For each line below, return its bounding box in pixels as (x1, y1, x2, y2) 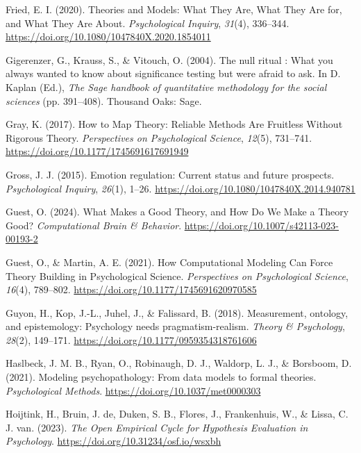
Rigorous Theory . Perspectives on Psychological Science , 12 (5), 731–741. (6, 130, 312, 145)
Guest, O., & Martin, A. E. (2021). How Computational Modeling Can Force (6, 254, 333, 269)
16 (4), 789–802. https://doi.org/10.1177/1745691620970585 (6, 282, 257, 297)
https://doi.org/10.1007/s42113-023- (184, 217, 339, 232)
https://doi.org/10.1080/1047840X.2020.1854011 (6, 29, 211, 44)
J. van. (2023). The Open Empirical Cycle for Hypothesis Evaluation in (6, 420, 308, 434)
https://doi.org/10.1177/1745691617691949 (6, 144, 189, 158)
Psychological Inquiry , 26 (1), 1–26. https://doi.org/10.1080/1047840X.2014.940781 (6, 181, 355, 195)
